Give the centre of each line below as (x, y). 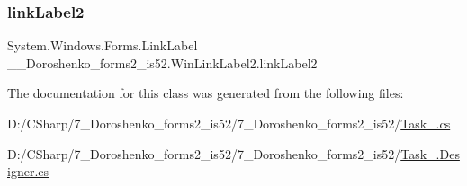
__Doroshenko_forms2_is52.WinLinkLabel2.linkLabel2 (162, 62)
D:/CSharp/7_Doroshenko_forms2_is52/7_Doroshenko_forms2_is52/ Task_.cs (229, 123)
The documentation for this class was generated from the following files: (206, 93)
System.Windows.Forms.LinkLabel (103, 45)
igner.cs (28, 171)
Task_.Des (430, 153)
